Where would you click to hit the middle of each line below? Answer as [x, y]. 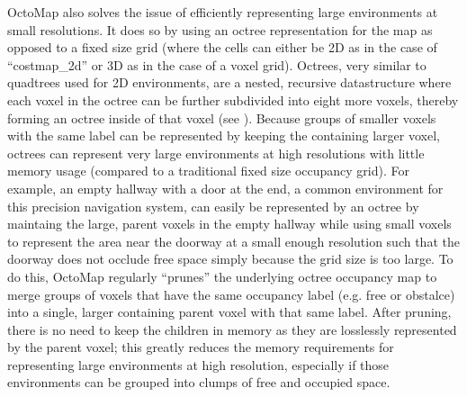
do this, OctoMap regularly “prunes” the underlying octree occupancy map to [222, 276]
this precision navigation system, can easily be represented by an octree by [213, 206]
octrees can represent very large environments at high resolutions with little [216, 153]
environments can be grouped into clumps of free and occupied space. [199, 382]
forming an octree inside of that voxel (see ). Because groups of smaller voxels [222, 117]
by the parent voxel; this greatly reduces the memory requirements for [201, 347]
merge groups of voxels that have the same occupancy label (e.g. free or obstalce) [231, 294]
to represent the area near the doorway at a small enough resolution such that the [233, 241]
